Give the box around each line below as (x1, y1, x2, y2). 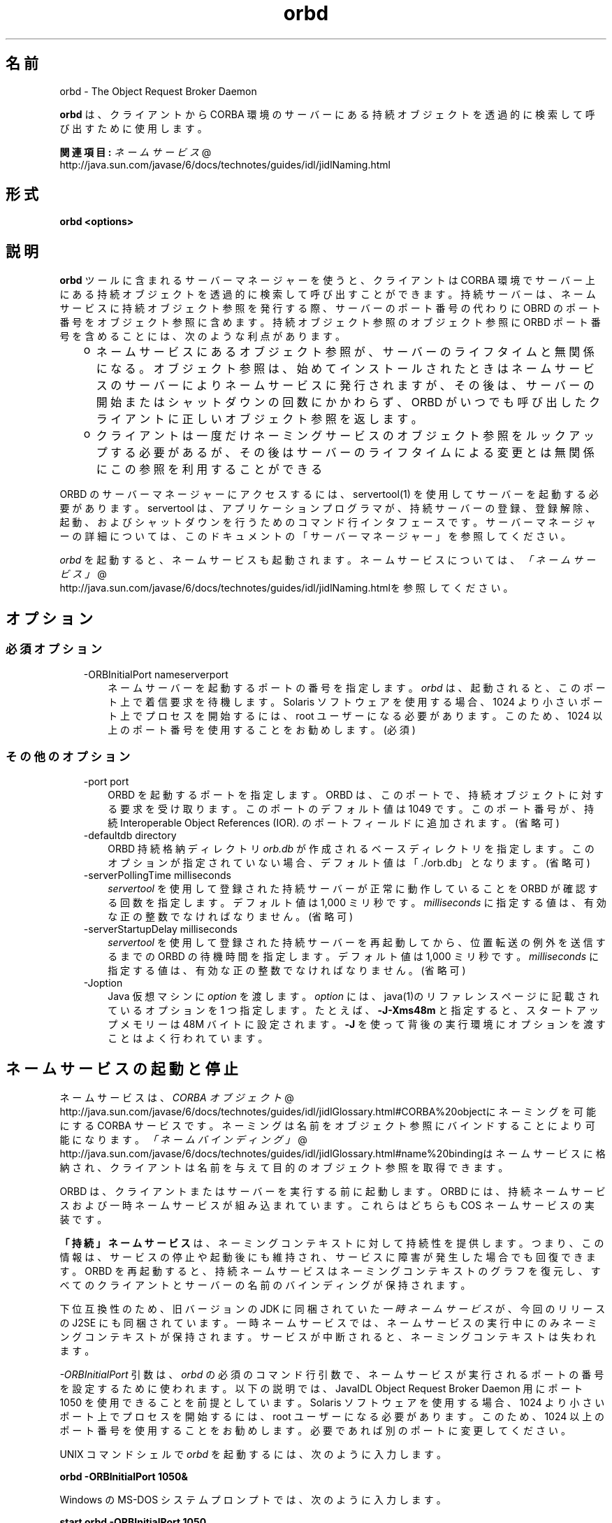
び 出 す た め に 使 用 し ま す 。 (59, 122, 207, 134)
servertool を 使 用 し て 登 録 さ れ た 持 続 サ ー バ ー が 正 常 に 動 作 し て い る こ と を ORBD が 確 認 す (108, 882, 598, 895)
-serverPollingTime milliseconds (83, 869, 231, 882)
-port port (83, 775, 129, 788)
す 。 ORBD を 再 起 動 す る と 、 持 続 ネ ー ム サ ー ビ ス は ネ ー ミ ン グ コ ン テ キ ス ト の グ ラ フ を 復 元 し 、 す (59, 1265, 601, 1278)
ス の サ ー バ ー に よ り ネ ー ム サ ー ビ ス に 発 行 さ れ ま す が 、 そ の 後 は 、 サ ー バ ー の (96, 378, 595, 393)
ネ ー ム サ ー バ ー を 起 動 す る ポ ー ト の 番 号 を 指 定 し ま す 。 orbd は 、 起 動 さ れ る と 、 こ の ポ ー (108, 681, 606, 694)
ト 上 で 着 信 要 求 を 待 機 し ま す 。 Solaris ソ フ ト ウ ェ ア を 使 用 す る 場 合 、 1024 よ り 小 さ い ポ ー (108, 695, 603, 708)
